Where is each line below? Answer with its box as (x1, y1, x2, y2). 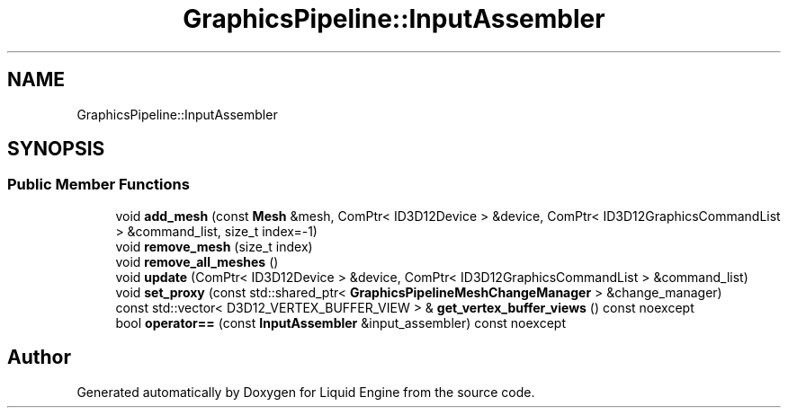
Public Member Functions (7, 175, 190, 194)
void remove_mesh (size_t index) (115, 238, 313, 254)
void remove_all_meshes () (115, 253, 279, 269)
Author (7, 346, 71, 369)
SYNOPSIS (7, 137, 105, 161)
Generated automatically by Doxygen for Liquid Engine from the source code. (76, 384, 535, 400)
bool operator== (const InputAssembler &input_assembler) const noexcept (115, 314, 566, 331)
